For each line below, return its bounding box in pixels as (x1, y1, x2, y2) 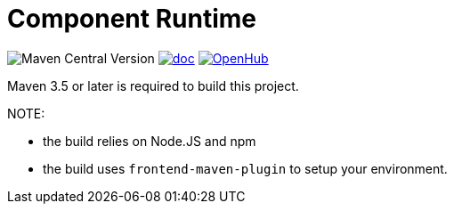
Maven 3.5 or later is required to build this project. (7, 77, 299, 93)
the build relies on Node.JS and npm (43, 133, 256, 149)
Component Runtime (7, 4, 257, 34)
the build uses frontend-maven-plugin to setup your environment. (43, 160, 448, 176)
